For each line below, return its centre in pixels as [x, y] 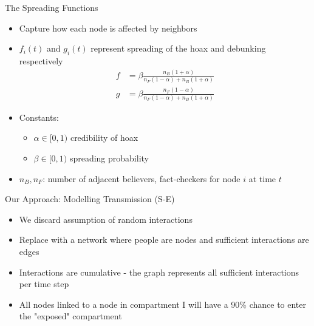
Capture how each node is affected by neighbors [108, 28]
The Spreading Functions [52, 7]
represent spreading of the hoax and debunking [178, 48]
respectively [41, 60]
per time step [44, 284]
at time [262, 178]
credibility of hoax [104, 138]
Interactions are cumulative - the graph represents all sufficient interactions [159, 272]
